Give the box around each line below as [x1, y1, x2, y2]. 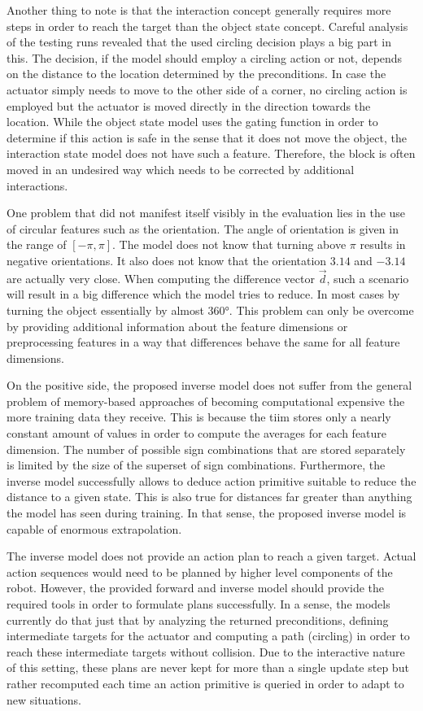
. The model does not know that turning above [111, 236, 347, 253]
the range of [7, 236, 67, 253]
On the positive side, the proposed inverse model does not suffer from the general [7, 377, 412, 394]
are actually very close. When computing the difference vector [7, 269, 315, 286]
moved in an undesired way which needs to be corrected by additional [7, 160, 355, 177]
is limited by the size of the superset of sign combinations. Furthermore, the [7, 456, 386, 473]
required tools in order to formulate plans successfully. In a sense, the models [7, 595, 390, 612]
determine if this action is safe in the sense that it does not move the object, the [7, 129, 408, 146]
